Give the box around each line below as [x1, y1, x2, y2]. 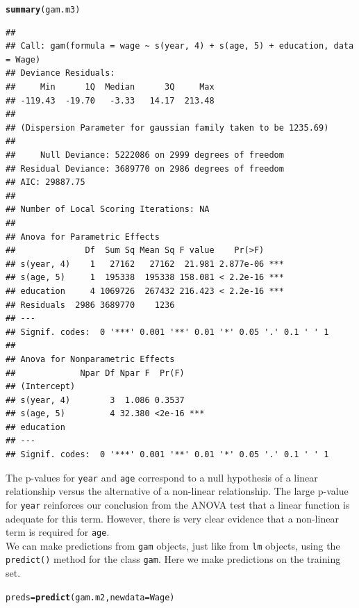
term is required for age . [6, 525, 110, 539]
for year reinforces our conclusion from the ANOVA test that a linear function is [6, 497, 350, 511]
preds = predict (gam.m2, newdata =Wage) [6, 592, 175, 602]
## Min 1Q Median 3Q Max [6, 82, 215, 92]
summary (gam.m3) [6, 5, 81, 15]
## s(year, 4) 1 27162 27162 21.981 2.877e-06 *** [6, 258, 284, 269]
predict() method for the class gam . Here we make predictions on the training [6, 552, 341, 566]
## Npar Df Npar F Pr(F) [6, 368, 185, 378]
